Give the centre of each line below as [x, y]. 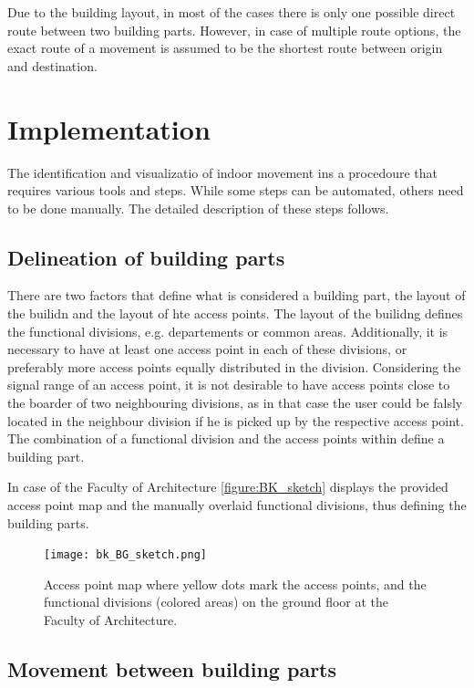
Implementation [109, 128]
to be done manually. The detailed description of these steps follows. [198, 208]
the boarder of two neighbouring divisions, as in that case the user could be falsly [235, 403]
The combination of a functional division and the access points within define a [226, 438]
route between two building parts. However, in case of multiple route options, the [234, 30]
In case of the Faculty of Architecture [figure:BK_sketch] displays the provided [228, 487]
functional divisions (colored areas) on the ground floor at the [216, 602]
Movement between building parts [172, 669]
